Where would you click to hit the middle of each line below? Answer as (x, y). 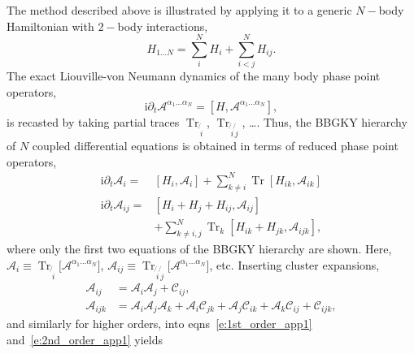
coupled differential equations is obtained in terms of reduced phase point (215, 146)
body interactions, (163, 26)
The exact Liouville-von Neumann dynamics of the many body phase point (194, 76)
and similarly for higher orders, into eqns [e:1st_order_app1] (159, 324)
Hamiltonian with (50, 26)
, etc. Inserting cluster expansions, (294, 264)
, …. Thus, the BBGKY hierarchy (325, 121)
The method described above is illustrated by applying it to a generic (179, 10)
